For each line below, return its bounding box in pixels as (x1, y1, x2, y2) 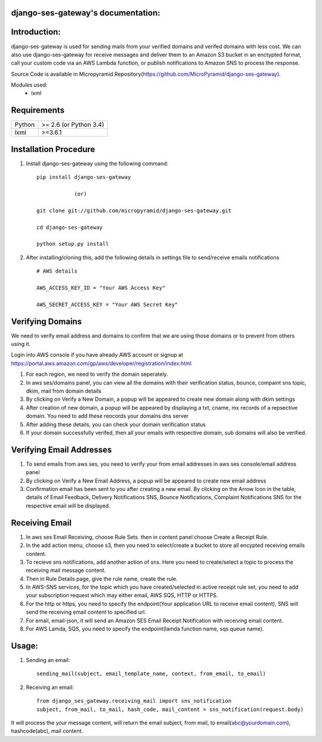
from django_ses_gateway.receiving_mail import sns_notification (36, 698, 232, 704)
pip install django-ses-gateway (36, 174, 131, 181)
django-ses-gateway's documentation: (11, 8, 160, 18)
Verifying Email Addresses (11, 444, 112, 455)
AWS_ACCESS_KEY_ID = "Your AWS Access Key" (36, 284, 166, 291)
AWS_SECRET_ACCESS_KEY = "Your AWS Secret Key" (36, 301, 178, 308)
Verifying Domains (11, 316, 82, 326)
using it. (11, 341, 31, 348)
